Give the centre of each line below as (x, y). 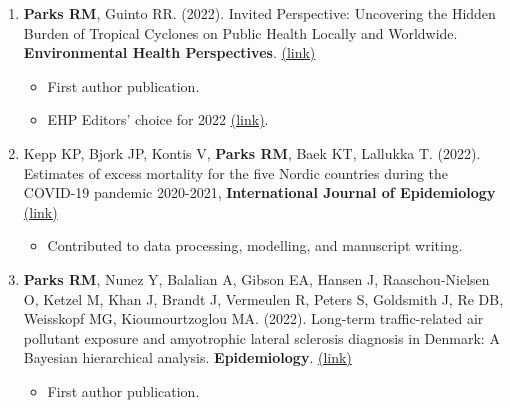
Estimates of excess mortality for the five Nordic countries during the (236, 172)
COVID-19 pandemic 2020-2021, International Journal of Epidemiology (259, 192)
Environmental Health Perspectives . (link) (169, 52)
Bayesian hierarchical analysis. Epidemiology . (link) (187, 357)
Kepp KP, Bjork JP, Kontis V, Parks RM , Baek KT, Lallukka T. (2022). (252, 152)
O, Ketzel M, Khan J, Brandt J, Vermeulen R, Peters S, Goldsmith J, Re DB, (263, 298)
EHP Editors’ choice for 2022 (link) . (158, 119)
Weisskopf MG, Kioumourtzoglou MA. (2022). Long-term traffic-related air (253, 318)
